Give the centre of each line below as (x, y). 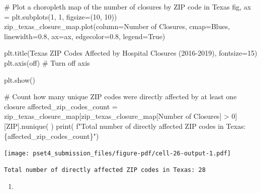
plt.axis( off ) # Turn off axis (47, 62)
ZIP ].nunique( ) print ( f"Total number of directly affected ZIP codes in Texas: (126, 126)
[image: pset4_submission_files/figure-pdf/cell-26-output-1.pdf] (118, 154)
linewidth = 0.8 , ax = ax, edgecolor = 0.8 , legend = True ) (85, 36)
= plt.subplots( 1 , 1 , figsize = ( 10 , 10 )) (61, 16)
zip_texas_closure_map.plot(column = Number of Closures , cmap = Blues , (117, 26)
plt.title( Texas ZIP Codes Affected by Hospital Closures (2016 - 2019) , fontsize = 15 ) (131, 53)
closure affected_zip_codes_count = (61, 106)
